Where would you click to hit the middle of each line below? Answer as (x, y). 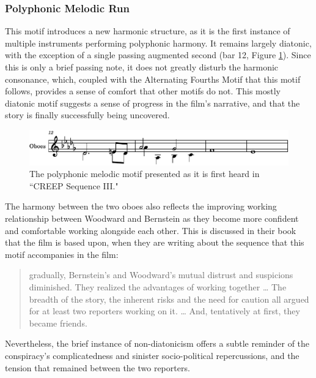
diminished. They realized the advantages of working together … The (158, 287)
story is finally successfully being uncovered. (87, 115)
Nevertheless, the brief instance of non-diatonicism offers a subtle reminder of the (157, 343)
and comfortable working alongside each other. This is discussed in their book (151, 230)
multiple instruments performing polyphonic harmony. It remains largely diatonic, (158, 43)
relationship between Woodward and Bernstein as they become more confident (152, 218)
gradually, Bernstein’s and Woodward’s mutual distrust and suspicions (161, 275)
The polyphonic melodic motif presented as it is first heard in (145, 174)
